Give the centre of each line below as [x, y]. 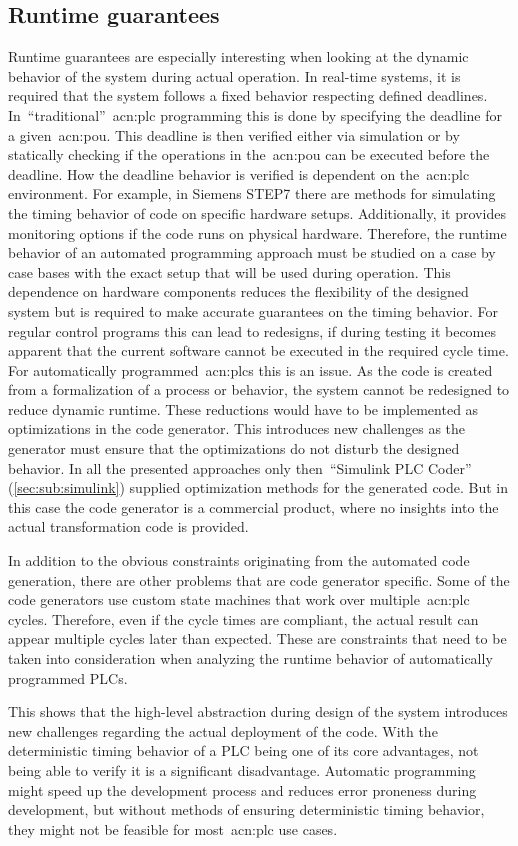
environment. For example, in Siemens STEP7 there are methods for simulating [252, 193]
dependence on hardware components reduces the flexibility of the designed [238, 291]
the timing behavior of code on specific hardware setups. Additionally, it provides [257, 212]
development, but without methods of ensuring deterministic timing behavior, [246, 809]
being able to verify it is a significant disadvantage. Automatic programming [242, 769]
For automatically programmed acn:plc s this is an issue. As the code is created [250, 369]
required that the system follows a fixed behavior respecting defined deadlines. [248, 95]
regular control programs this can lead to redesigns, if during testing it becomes [252, 330]
